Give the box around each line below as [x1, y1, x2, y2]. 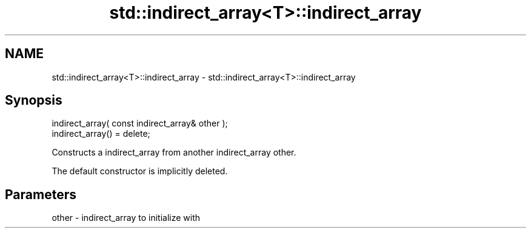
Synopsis [5, 93, 62, 108]
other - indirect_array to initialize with [52, 212, 201, 223]
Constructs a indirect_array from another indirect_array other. [52, 147, 296, 158]
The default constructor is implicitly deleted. [52, 166, 228, 177]
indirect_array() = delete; [52, 128, 150, 139]
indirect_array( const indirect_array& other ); [52, 118, 228, 129]
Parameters [5, 186, 76, 202]
